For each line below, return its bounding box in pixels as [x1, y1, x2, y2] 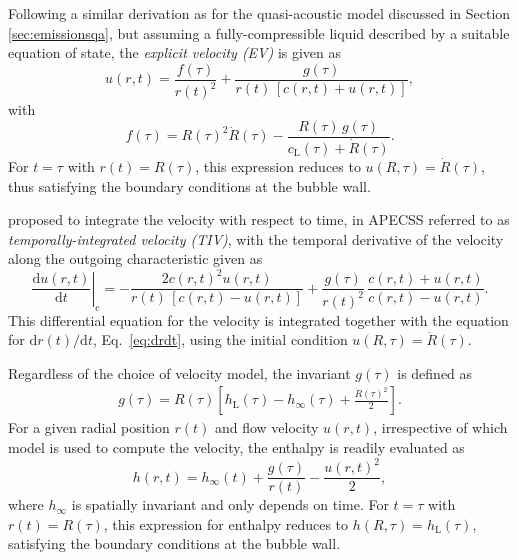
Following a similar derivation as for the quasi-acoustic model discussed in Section [8, 3, 511, 23]
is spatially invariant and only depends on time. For [71, 494, 389, 515]
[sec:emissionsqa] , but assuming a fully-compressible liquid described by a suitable [8, 22, 510, 43]
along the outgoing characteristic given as [8, 248, 263, 269]
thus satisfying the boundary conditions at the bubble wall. [8, 175, 371, 196]
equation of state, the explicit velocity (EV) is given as [8, 42, 342, 63]
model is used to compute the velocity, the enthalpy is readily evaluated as [8, 437, 465, 458]
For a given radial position [8, 417, 170, 438]
